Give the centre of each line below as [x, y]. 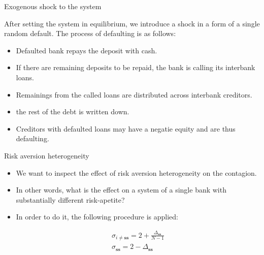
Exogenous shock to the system [53, 6]
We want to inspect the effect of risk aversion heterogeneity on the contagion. [136, 172]
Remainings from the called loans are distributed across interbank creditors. [134, 94]
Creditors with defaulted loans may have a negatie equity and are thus [126, 128]
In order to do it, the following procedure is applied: [97, 217]
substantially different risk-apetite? [70, 199]
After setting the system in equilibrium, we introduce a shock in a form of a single [132, 23]
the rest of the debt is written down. [73, 111]
